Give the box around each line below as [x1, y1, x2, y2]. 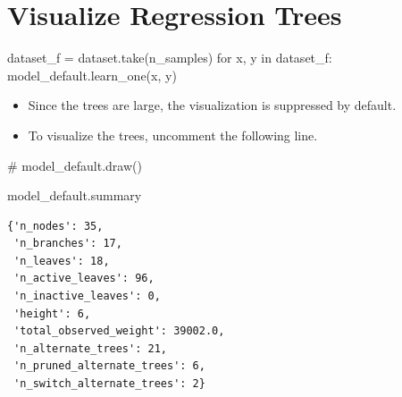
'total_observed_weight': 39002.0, [13, 325, 225, 338]
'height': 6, [13, 307, 91, 320]
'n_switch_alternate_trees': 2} [13, 377, 205, 391]
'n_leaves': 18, [13, 254, 110, 267]
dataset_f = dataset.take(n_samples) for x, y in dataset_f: [7, 48, 332, 67]
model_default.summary [7, 186, 142, 205]
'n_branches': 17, [13, 237, 122, 250]
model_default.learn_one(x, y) [7, 65, 177, 84]
